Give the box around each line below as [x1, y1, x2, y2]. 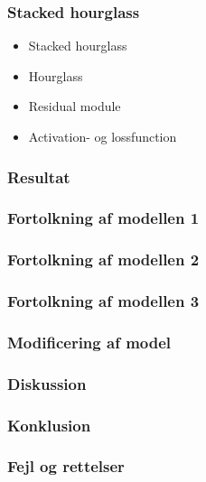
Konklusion [7, 413, 91, 436]
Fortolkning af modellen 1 [7, 207, 200, 229]
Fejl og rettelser [7, 455, 125, 477]
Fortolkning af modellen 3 [7, 290, 200, 312]
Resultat [7, 165, 70, 188]
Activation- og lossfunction [28, 127, 177, 145]
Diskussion [7, 372, 87, 394]
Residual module [28, 97, 121, 116]
